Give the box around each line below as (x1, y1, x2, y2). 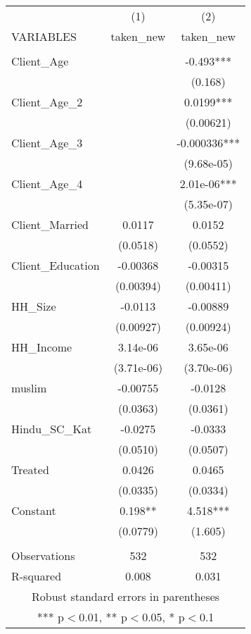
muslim (11, 380, 47, 396)
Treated (11, 461, 49, 478)
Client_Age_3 (11, 135, 83, 151)
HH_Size (11, 298, 56, 314)
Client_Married (11, 216, 89, 232)
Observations (11, 547, 75, 564)
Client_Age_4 (11, 175, 83, 192)
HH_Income (11, 339, 72, 355)
